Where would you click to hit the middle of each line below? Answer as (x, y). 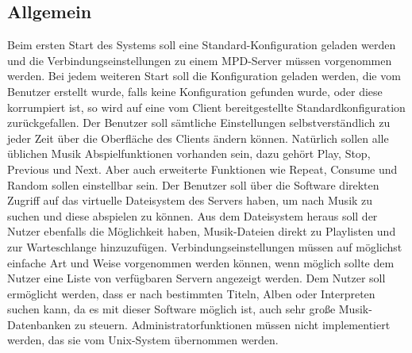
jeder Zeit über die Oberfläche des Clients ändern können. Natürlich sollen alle (198, 138)
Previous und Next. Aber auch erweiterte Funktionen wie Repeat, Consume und (202, 169)
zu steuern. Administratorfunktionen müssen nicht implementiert (232, 324)
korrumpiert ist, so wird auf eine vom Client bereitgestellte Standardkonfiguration (206, 107)
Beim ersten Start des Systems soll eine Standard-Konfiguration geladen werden (202, 45)
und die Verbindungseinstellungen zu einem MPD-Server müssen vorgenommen (200, 60)
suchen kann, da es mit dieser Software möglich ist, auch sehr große (171, 309)
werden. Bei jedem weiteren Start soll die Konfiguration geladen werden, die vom (204, 76)
